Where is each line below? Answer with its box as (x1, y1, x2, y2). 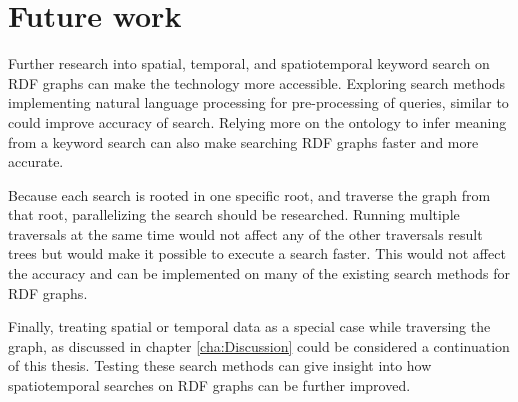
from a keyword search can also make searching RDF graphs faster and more (8, 131, 479, 152)
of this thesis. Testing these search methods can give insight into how (8, 355, 432, 376)
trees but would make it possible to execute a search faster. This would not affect (8, 243, 506, 264)
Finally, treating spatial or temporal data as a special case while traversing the (8, 316, 491, 337)
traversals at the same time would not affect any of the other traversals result (8, 223, 483, 244)
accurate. (8, 151, 64, 172)
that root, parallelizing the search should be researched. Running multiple (8, 204, 460, 225)
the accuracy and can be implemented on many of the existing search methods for (8, 263, 510, 284)
